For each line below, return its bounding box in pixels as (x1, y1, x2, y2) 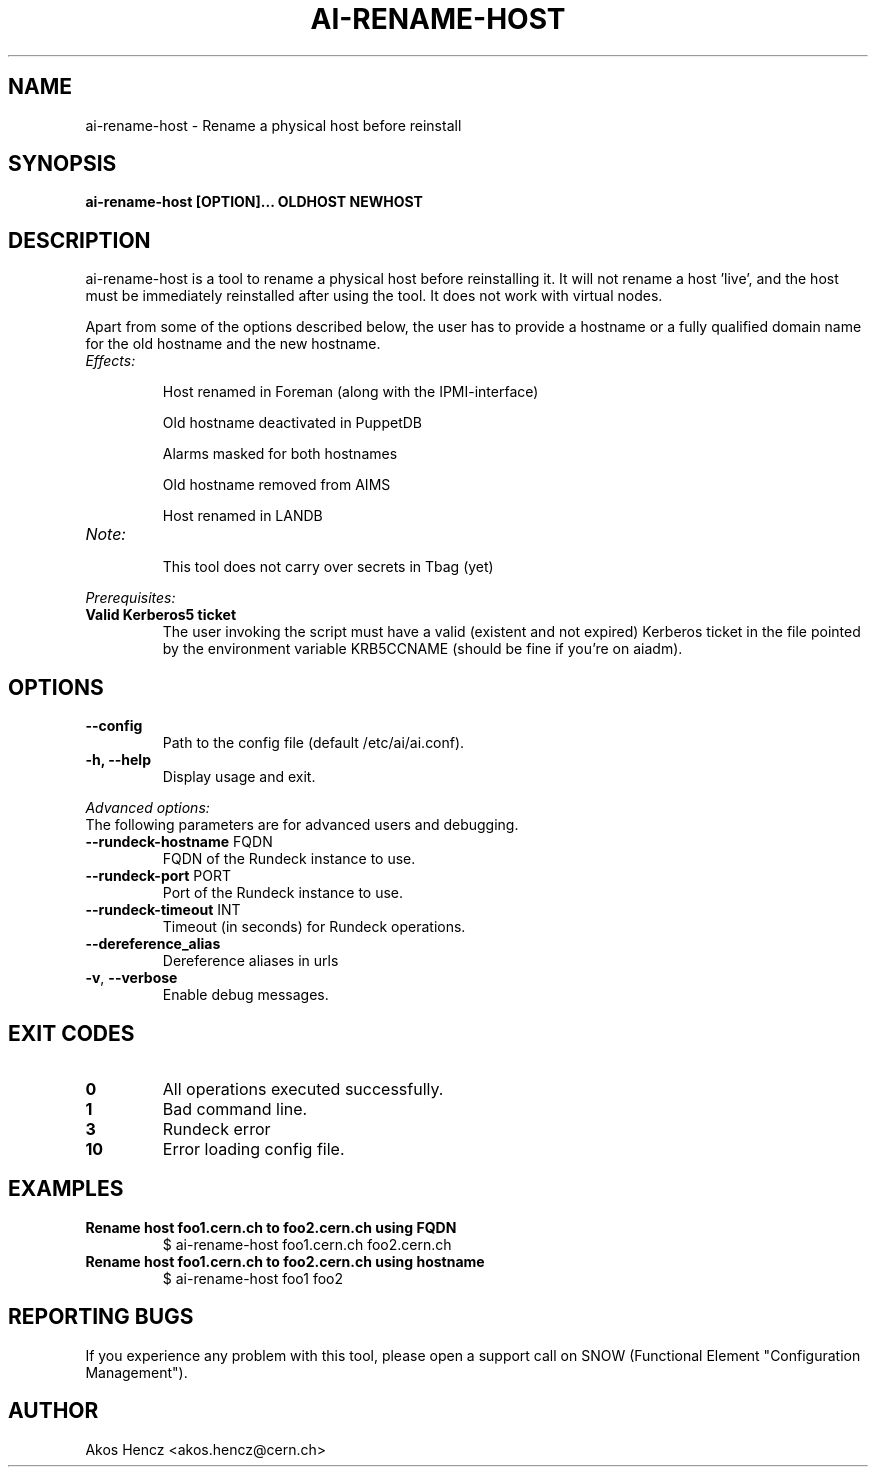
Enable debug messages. (162, 986, 329, 1004)
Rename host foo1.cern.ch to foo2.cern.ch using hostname (85, 1252, 485, 1270)
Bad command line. (162, 1098, 308, 1119)
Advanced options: (85, 799, 210, 817)
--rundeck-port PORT (85, 867, 232, 885)
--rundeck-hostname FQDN (85, 833, 273, 851)
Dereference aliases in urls (162, 952, 339, 970)
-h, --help (85, 751, 151, 769)
